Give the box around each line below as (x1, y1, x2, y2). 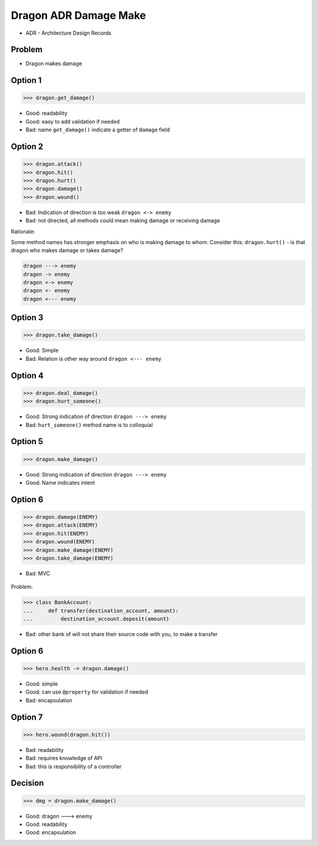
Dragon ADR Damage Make (11, 9, 147, 22)
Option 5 (11, 437, 44, 447)
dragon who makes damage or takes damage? (11, 247, 124, 254)
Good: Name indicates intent (25, 479, 95, 486)
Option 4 (11, 371, 44, 381)
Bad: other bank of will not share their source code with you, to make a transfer (25, 631, 218, 638)
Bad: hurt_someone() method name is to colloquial (25, 421, 153, 428)
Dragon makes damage (25, 60, 82, 67)
